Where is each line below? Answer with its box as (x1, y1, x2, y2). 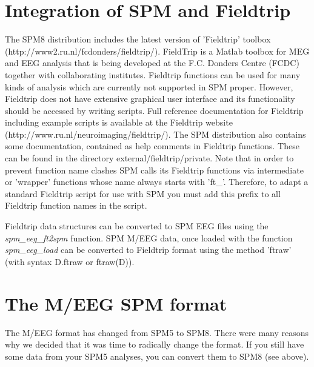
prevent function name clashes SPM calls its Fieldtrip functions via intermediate (5, 163, 304, 176)
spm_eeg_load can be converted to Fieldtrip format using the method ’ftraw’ (5, 243, 292, 256)
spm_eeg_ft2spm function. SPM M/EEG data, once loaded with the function (5, 231, 293, 244)
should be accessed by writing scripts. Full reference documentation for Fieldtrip (5, 104, 304, 116)
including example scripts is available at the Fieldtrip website (5, 116, 233, 129)
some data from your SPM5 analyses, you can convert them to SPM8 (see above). (5, 349, 309, 362)
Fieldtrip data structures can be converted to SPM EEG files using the (5, 220, 269, 232)
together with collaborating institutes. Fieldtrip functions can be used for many (5, 68, 301, 81)
